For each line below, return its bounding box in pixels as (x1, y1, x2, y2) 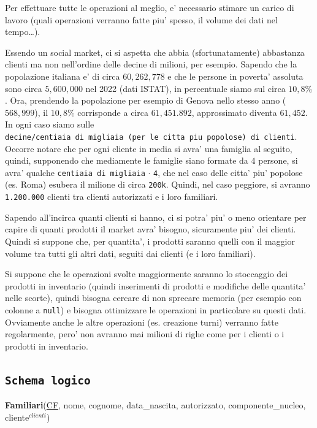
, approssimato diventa (191, 105, 277, 118)
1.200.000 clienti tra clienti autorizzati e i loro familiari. (5, 190, 218, 203)
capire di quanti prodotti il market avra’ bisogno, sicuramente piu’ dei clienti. (5, 223, 296, 235)
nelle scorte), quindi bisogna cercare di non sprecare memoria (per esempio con (5, 291, 302, 304)
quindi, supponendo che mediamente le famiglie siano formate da (5, 154, 248, 167)
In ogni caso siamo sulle (5, 118, 94, 131)
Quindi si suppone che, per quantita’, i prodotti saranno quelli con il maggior (5, 234, 295, 247)
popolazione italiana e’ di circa (5, 69, 120, 82)
